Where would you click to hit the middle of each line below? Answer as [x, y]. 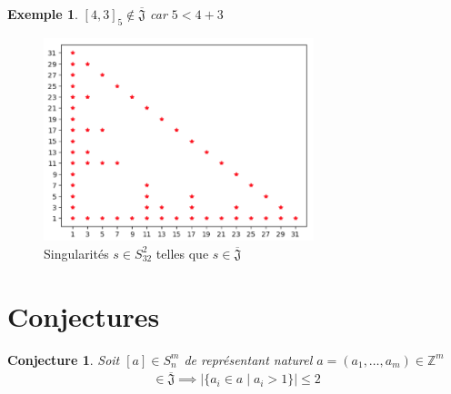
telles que [182, 253]
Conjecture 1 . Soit [64, 359]
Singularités [76, 253]
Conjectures [84, 315]
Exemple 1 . [43, 14]
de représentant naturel [248, 359]
